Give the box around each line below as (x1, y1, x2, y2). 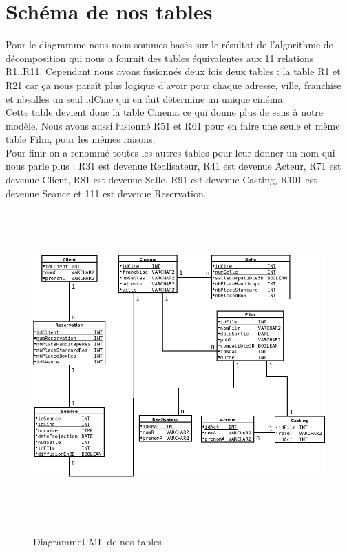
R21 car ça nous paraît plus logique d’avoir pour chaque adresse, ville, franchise (6, 77, 341, 92)
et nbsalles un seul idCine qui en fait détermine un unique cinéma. (6, 91, 286, 105)
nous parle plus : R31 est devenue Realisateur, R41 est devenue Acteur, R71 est (6, 159, 341, 173)
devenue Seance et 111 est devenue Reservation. (6, 185, 207, 200)
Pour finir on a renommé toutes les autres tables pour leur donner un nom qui (6, 145, 335, 159)
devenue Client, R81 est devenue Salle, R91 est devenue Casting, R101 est (6, 172, 317, 187)
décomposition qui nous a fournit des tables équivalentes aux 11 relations (6, 50, 314, 65)
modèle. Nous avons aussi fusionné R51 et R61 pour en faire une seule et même (6, 118, 340, 132)
